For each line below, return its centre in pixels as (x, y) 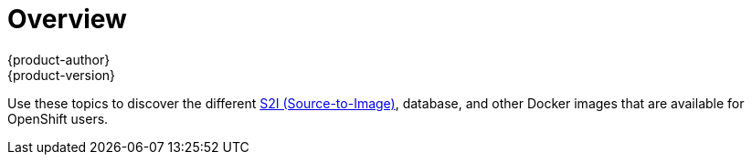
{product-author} (59, 59)
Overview (67, 19)
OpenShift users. (58, 118)
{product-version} (62, 75)
